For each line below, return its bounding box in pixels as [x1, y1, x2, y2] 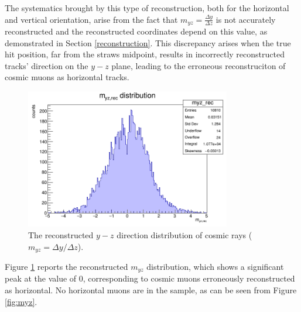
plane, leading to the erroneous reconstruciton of [111, 59, 286, 71]
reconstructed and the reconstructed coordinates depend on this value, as [5, 25, 268, 37]
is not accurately [216, 13, 276, 25]
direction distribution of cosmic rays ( [117, 228, 252, 241]
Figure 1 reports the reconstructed [5, 260, 128, 272]
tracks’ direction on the [5, 59, 88, 71]
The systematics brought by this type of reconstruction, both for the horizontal [5, 2, 289, 13]
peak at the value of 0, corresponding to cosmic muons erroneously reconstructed [5, 272, 295, 284]
